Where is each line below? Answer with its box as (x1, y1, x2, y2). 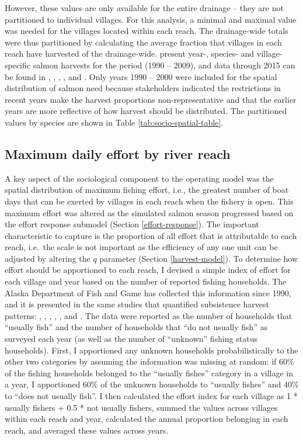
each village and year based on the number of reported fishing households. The (5, 275, 287, 287)
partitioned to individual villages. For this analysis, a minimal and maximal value (5, 13, 297, 25)
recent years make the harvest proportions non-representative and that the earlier (5, 93, 297, 105)
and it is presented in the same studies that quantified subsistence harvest (5, 298, 270, 310)
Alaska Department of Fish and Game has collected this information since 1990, (5, 286, 291, 299)
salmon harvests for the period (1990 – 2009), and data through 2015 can (33, 58, 295, 71)
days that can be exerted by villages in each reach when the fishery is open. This (5, 195, 294, 207)
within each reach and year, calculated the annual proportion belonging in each (5, 413, 288, 425)
